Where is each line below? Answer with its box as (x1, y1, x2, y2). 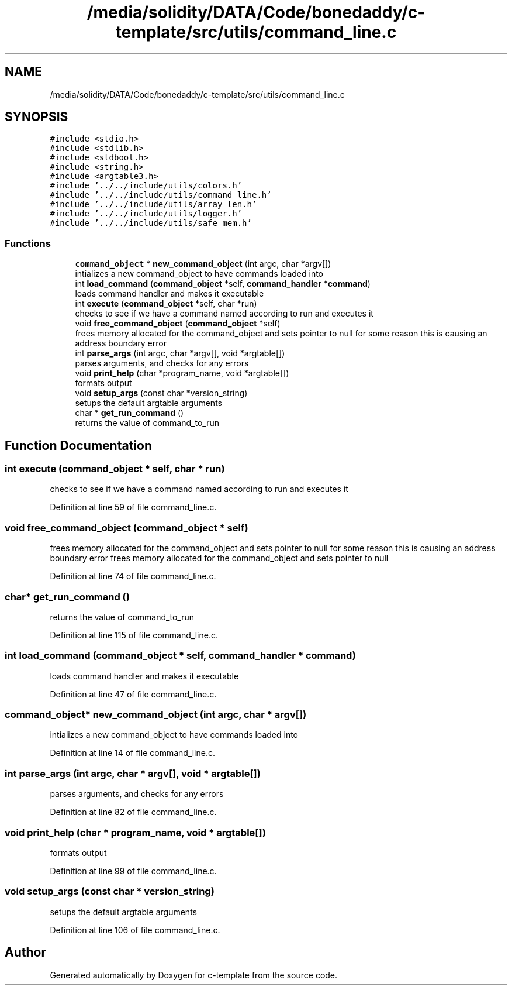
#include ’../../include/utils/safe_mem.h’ (50, 218, 252, 228)
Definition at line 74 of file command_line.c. (50, 571, 216, 582)
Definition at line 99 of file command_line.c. (50, 865, 217, 876)
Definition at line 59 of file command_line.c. (50, 502, 217, 513)
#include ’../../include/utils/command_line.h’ (50, 190, 272, 200)
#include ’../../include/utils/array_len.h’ (50, 200, 257, 209)
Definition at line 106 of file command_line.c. (50, 924, 220, 935)
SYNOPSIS (5, 109, 68, 125)
